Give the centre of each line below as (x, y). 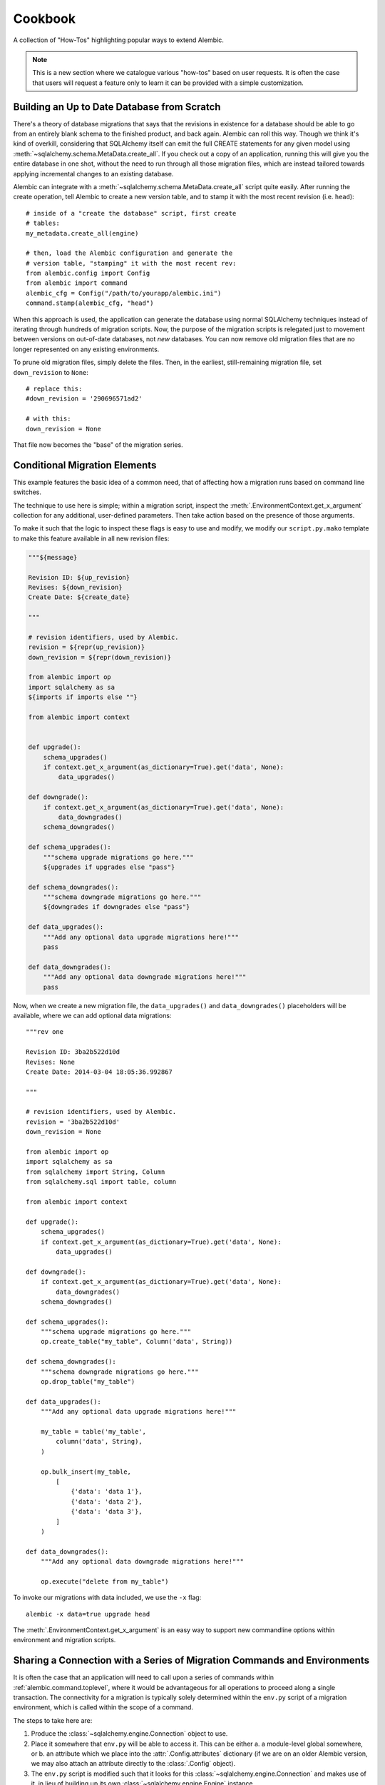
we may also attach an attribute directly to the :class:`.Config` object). (133, 1764)
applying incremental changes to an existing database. (93, 174)
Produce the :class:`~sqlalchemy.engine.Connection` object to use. (129, 1734)
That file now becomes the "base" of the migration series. (98, 444)
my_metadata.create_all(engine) (82, 233)
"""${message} (53, 557)
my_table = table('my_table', (93, 1431)
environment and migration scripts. (65, 1640)
